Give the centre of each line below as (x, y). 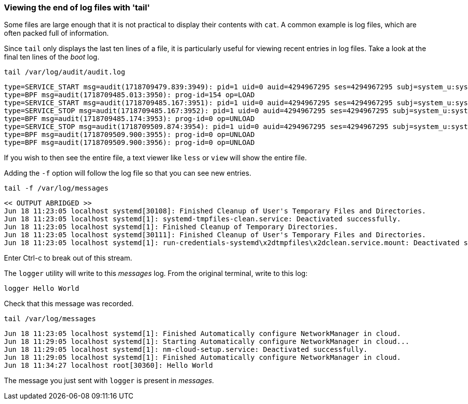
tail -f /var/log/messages (56, 188)
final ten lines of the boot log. (52, 57)
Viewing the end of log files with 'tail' (77, 7)
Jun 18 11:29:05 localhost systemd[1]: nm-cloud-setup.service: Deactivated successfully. (186, 350)
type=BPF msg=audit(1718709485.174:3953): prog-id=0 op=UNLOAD (129, 119)
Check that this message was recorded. (69, 304)
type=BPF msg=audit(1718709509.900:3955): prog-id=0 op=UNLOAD (129, 135)
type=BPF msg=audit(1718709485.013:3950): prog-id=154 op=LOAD (129, 95)
